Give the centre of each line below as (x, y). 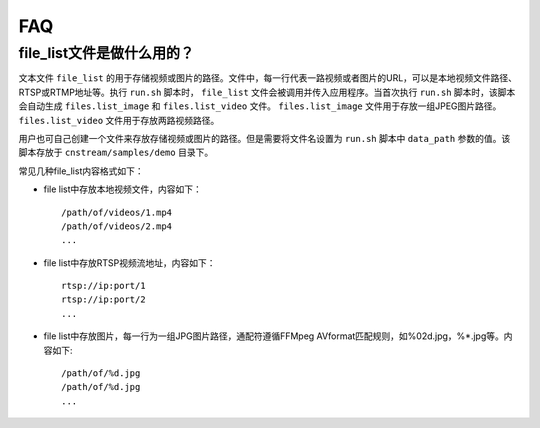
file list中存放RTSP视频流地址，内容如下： (129, 262)
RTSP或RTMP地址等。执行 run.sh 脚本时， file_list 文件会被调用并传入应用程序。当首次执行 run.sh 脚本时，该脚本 (267, 92)
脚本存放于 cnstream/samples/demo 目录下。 (116, 152)
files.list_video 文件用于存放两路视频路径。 (119, 120)
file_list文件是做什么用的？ (106, 53)
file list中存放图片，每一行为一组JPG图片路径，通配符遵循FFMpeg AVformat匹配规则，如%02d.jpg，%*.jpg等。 (273, 336)
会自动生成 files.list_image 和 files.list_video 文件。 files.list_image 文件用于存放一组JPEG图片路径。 (260, 106)
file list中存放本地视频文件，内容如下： (122, 189)
